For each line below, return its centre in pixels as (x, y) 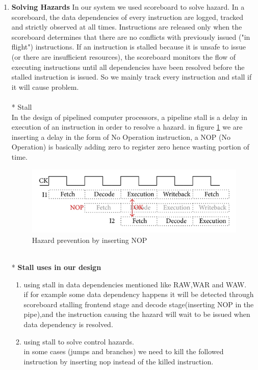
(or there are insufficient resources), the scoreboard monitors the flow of (124, 56)
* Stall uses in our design (56, 267)
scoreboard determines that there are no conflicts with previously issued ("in (131, 36)
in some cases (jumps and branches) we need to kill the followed (124, 351)
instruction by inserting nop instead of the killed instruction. (119, 361)
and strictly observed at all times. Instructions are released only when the (127, 27)
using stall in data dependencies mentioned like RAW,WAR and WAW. (135, 284)
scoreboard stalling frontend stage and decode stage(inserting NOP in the (139, 304)
